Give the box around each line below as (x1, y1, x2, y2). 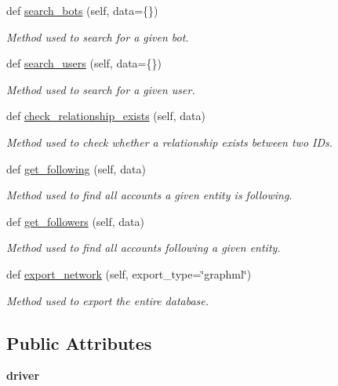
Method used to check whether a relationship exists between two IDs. (6, 133, 333, 150)
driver (6, 367, 40, 384)
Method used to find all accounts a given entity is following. (6, 187, 293, 203)
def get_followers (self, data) (6, 213, 144, 229)
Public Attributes (6, 330, 152, 355)
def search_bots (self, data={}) (6, 2, 158, 18)
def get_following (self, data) (6, 160, 146, 177)
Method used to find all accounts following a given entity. (6, 239, 281, 256)
